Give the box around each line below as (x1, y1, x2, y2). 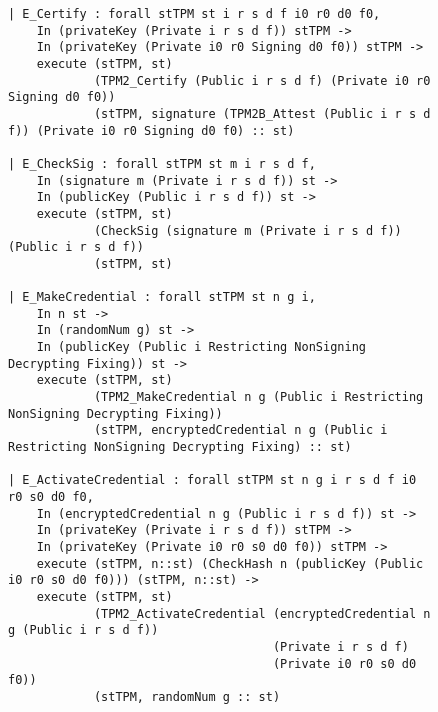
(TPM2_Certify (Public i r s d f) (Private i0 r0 (93, 73, 431, 88)
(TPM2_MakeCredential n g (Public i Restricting (93, 390, 424, 405)
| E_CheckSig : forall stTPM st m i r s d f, (8, 156, 316, 171)
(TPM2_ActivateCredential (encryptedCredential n (93, 606, 431, 621)
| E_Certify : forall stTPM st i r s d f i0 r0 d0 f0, (8, 7, 381, 21)
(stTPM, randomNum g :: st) (93, 689, 281, 704)
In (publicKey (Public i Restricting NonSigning (36, 340, 366, 355)
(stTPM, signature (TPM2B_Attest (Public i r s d (93, 106, 431, 121)
